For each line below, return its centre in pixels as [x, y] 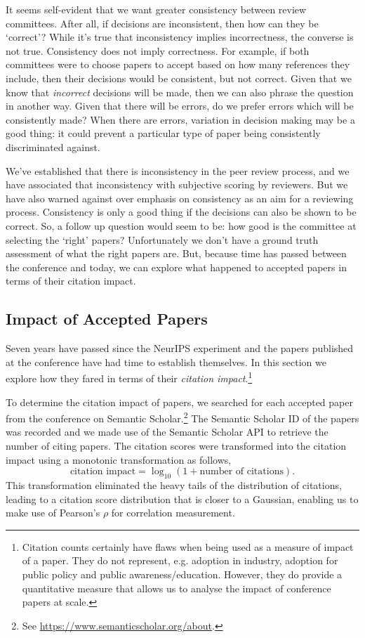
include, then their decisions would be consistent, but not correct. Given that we [179, 78]
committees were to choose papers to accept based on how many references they [178, 64]
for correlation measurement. [173, 513]
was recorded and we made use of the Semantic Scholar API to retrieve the [167, 432]
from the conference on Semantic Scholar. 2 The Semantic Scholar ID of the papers [182, 417]
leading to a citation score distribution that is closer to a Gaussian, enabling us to [182, 499]
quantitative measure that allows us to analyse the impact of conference [177, 588]
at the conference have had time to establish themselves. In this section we [166, 362]
